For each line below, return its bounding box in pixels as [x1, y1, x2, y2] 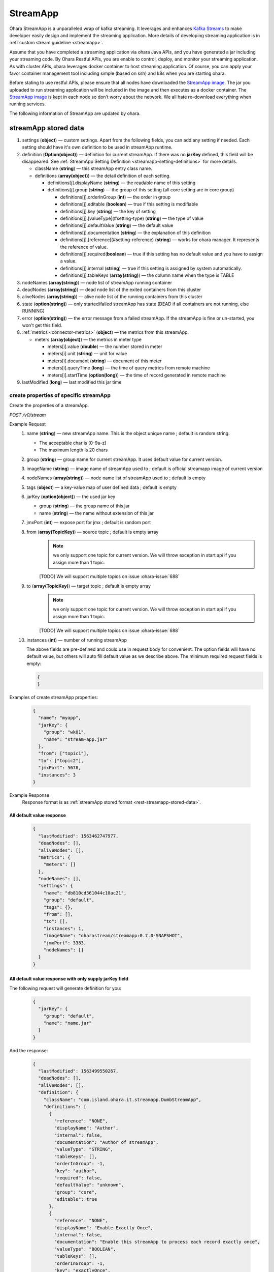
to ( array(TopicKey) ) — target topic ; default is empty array [26, 583, 151, 589]
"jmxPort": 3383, [43, 940, 87, 946]
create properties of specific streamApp [9, 392, 111, 399]
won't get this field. [22, 322, 63, 328]
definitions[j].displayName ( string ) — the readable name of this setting [47, 180, 196, 186]
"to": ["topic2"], [38, 758, 84, 763]
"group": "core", [54, 1189, 97, 1195]
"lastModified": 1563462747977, [38, 833, 119, 839]
